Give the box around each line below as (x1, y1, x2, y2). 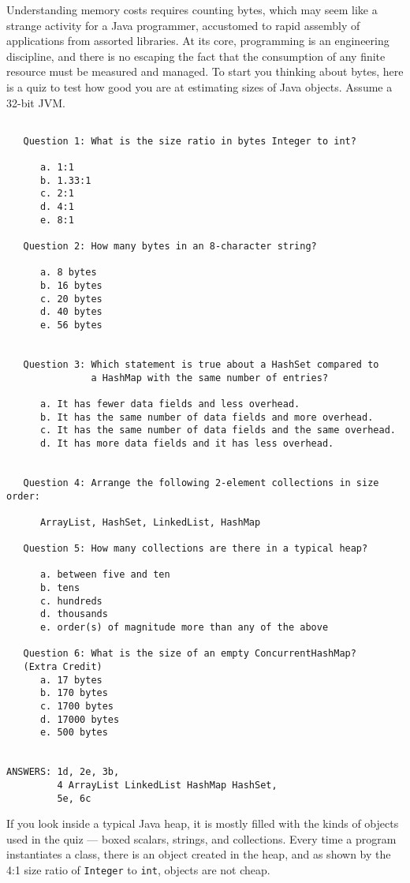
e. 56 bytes (39, 320, 102, 331)
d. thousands (39, 608, 108, 620)
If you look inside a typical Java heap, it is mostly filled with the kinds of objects (6, 815, 399, 832)
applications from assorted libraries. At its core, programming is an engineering (6, 32, 389, 49)
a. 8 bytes (39, 267, 97, 279)
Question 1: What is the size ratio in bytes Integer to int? (23, 135, 356, 147)
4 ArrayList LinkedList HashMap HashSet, (57, 779, 278, 791)
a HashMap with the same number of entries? (91, 372, 329, 384)
